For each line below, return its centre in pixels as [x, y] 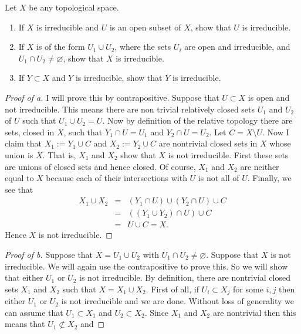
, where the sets [143, 47]
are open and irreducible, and [237, 47]
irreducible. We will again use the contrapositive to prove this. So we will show [146, 266]
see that [19, 189]
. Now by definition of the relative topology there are [197, 120]
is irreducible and [68, 27]
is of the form [61, 47]
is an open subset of [145, 27]
